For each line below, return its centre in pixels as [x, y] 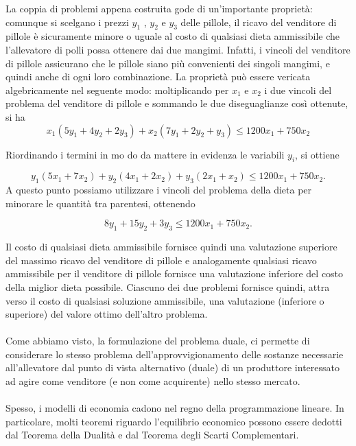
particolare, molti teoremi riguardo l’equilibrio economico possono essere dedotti [174, 421]
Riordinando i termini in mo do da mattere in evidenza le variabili [145, 154]
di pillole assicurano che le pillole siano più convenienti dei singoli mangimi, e [168, 63]
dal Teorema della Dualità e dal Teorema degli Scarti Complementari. [152, 435]
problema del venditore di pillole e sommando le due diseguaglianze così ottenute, [177, 103]
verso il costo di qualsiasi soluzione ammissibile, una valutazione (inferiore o [165, 300]
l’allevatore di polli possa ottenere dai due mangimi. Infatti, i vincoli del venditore [178, 49]
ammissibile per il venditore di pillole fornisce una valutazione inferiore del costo [175, 273]
